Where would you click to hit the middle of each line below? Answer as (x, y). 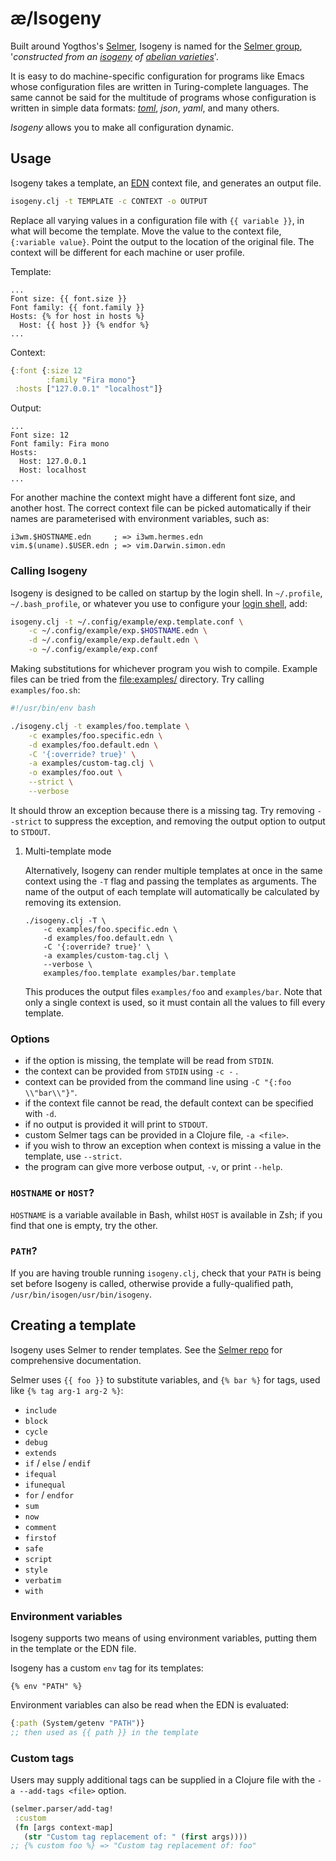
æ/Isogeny (56, 18)
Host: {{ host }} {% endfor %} (84, 325)
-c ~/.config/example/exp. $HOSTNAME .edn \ (118, 631)
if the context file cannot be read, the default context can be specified (169, 1103)
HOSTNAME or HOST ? (52, 1193)
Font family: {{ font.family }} (77, 307)
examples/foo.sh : (45, 690)
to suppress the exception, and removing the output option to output (185, 821)
